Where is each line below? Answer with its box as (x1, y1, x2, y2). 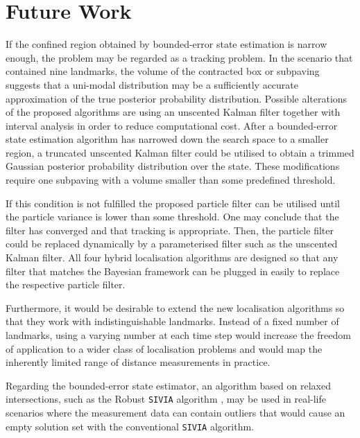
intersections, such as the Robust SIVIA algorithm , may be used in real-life (6, 392, 327, 406)
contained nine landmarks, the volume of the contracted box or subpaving (6, 64, 320, 78)
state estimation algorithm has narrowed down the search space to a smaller (6, 132, 329, 146)
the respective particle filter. (6, 277, 126, 292)
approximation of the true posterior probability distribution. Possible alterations (6, 91, 348, 105)
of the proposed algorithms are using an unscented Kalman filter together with (6, 105, 341, 119)
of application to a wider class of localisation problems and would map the (6, 341, 323, 356)
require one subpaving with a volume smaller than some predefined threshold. (6, 173, 336, 187)
